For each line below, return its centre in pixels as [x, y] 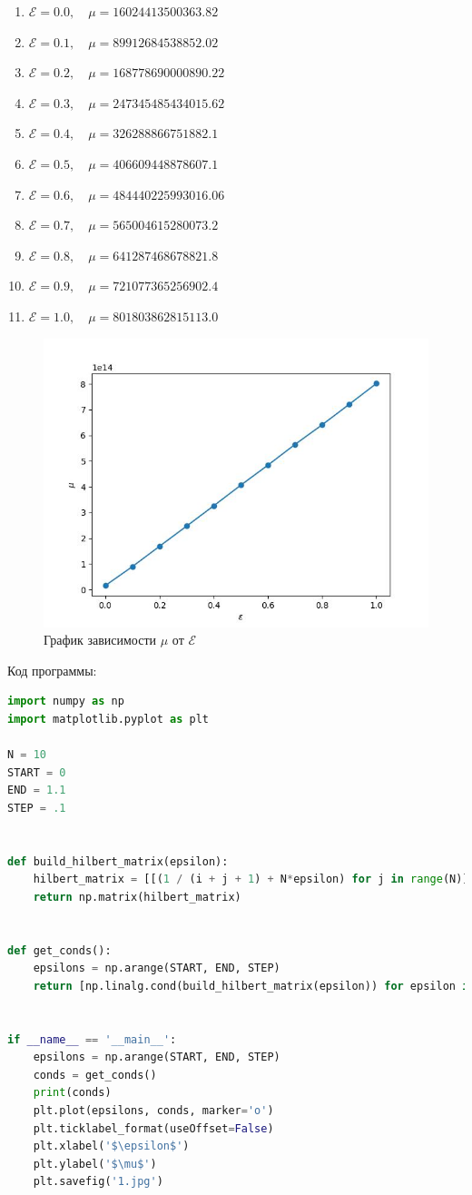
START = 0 [37, 772]
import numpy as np [66, 701]
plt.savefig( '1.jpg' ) [98, 1182]
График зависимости [100, 640]
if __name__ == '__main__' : [92, 1039]
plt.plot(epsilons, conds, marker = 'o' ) [153, 1110]
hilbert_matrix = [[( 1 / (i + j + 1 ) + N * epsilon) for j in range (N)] [251, 879]
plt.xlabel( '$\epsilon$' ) [111, 1146]
